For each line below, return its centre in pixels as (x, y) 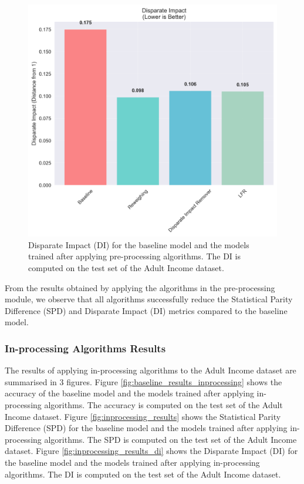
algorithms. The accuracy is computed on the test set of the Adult (163, 404)
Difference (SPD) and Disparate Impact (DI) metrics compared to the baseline (146, 310)
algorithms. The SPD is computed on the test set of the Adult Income (170, 439)
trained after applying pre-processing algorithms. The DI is (134, 256)
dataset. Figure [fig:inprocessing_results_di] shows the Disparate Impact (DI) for (151, 451)
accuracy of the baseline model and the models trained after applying (129, 393)
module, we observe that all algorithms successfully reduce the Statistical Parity (149, 299)
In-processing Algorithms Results (85, 348)
